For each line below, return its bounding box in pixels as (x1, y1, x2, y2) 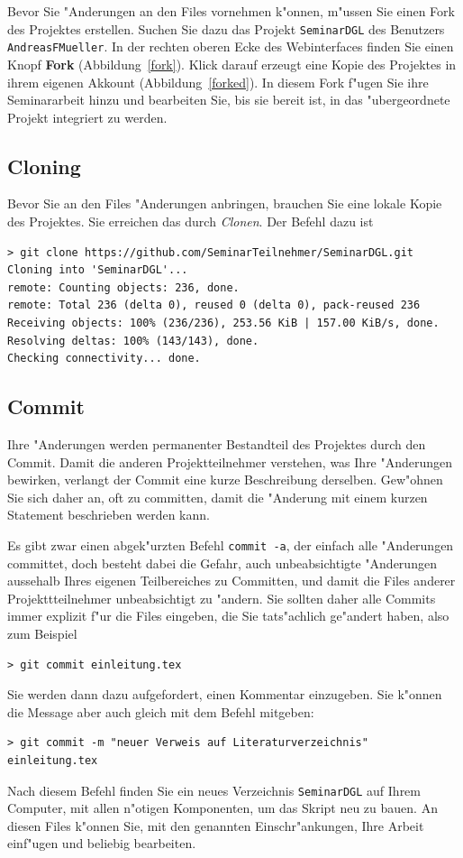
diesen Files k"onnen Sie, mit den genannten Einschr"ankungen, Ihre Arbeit (7, 816, 424, 835)
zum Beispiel (7, 624, 77, 643)
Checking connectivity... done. (7, 352, 201, 365)
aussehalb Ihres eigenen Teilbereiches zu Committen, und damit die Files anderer (7, 571, 456, 590)
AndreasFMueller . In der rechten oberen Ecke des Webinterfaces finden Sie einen (7, 37, 454, 56)
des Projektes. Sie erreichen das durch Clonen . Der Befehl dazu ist (7, 212, 374, 231)
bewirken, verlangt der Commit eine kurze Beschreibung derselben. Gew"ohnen (7, 470, 443, 489)
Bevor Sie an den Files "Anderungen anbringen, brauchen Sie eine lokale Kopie (7, 194, 442, 213)
